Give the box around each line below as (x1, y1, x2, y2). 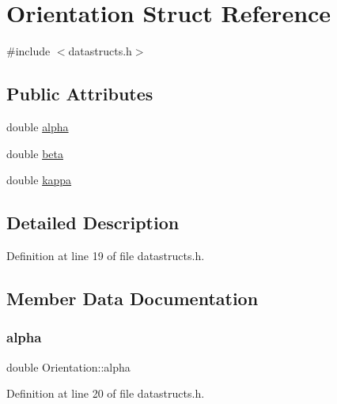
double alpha (6, 118, 69, 134)
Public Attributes (6, 81, 153, 106)
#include (6, 43, 51, 59)
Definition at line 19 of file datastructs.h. (6, 247, 205, 263)
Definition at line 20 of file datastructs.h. (6, 385, 205, 402)
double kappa (6, 172, 72, 188)
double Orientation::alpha (6, 358, 131, 375)
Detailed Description (6, 210, 180, 235)
